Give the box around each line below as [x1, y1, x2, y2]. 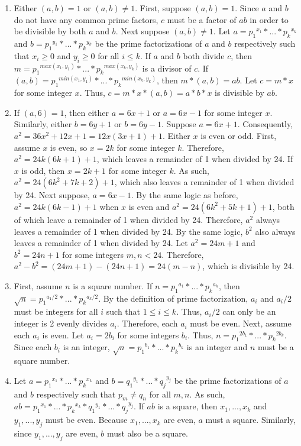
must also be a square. [107, 426, 188, 439]
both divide [183, 49, 225, 62]
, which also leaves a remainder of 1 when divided [114, 176, 294, 188]
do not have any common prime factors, [14, 13, 158, 25]
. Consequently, [237, 118, 293, 130]
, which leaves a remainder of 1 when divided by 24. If [96, 153, 293, 165]
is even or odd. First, [200, 129, 277, 141]
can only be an [222, 305, 276, 318]
